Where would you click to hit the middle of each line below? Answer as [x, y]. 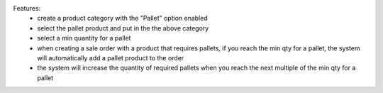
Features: [27, 8]
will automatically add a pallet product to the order [111, 58]
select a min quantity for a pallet [84, 38]
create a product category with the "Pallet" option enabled [123, 18]
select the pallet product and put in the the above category [123, 28]
